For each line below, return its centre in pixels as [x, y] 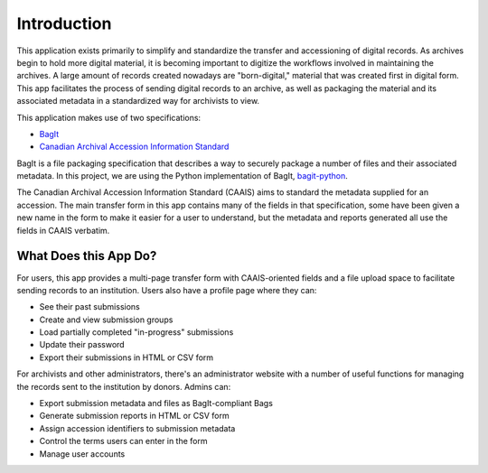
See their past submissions [89, 307]
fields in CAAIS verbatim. [63, 230]
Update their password [82, 345]
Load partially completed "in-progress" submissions [136, 332]
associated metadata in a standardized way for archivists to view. [138, 101]
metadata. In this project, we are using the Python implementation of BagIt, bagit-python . [182, 176]
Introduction [64, 23]
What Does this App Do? [87, 256]
